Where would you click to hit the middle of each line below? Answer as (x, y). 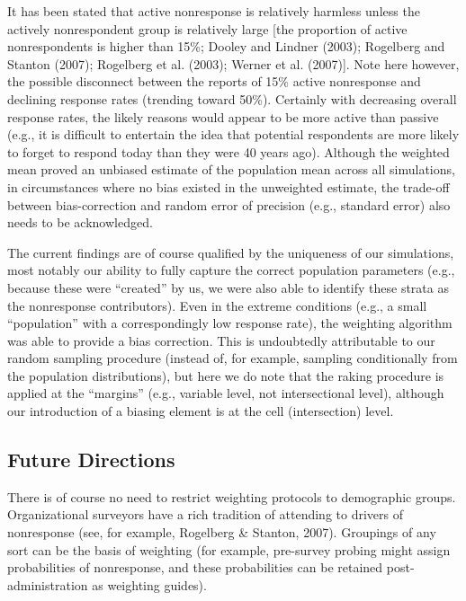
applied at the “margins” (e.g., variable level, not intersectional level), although (226, 393)
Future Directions (91, 460)
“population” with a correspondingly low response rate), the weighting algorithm (230, 323)
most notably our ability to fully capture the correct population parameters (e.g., (231, 270)
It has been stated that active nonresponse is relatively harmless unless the (214, 11)
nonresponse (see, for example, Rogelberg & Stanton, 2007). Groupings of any (222, 532)
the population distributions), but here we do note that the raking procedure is (226, 375)
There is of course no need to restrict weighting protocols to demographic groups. (232, 496)
